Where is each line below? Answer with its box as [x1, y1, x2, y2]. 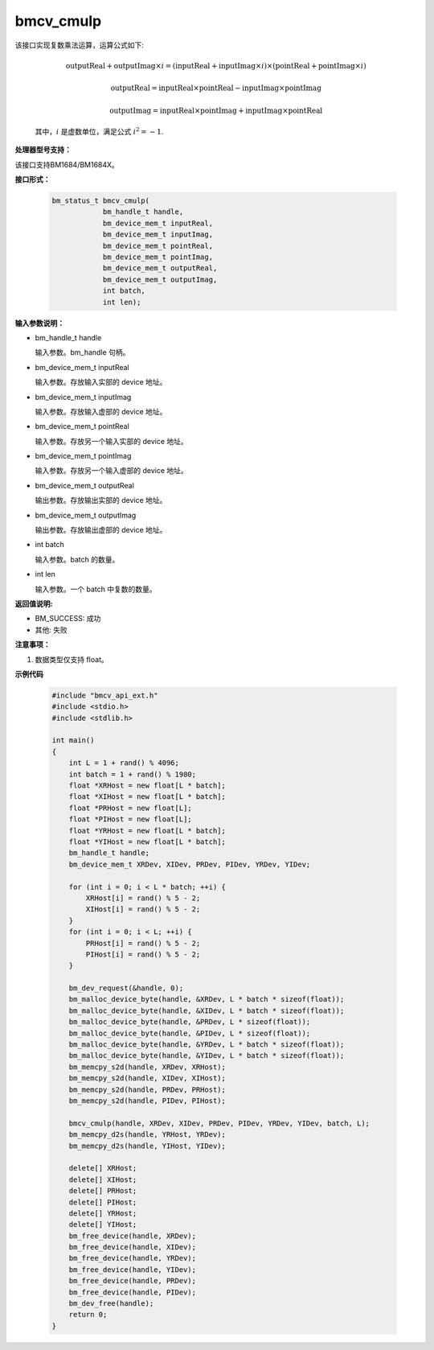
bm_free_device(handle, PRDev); [68, 1276, 197, 1286]
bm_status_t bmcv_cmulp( [51, 196, 150, 205]
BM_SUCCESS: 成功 [35, 614, 101, 624]
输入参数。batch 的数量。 [35, 554, 120, 564]
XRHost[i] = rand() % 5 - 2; [85, 893, 201, 903]
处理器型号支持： [14, 145, 72, 154]
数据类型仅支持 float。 [35, 654, 108, 664]
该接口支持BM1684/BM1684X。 [14, 159, 120, 169]
